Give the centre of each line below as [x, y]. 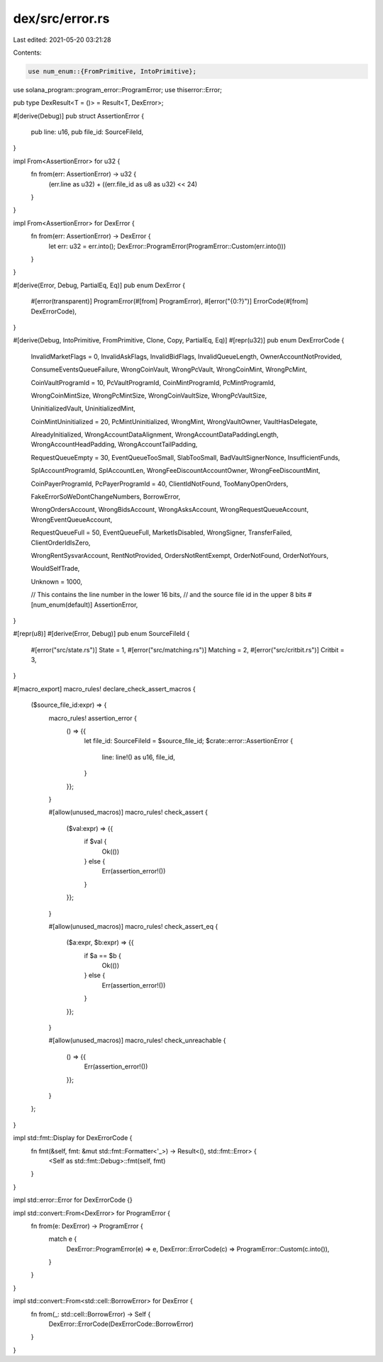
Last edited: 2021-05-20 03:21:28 [62, 40]
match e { [63, 1239]
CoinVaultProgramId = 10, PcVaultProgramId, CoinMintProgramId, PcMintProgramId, [153, 382]
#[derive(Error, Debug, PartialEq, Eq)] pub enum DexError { [99, 285]
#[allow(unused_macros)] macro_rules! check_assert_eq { [133, 926]
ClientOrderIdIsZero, [61, 542]
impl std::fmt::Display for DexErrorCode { [73, 1138]
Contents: [27, 52]
